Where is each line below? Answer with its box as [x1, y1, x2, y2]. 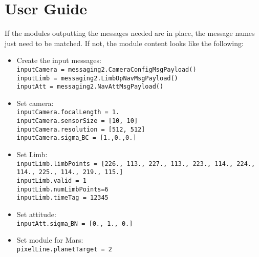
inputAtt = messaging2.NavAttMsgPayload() [16, 83, 164, 91]
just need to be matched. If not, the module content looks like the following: [5, 37, 244, 48]
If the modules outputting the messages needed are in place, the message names [5, 28, 255, 38]
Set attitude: [16, 208, 56, 219]
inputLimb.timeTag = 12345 [16, 194, 109, 202]
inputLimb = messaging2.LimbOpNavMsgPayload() [16, 74, 178, 82]
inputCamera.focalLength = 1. [16, 109, 120, 116]
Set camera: [16, 97, 54, 108]
